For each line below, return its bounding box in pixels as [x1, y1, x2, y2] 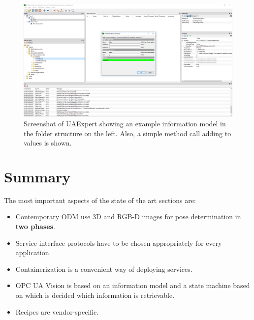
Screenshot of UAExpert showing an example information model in [24, 118, 226, 128]
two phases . [15, 221, 55, 232]
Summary [4, 166, 71, 186]
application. [15, 247, 51, 258]
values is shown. [24, 138, 72, 148]
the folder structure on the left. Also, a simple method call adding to [24, 128, 231, 138]
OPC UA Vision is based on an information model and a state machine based [15, 280, 250, 291]
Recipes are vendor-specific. [15, 306, 99, 317]
